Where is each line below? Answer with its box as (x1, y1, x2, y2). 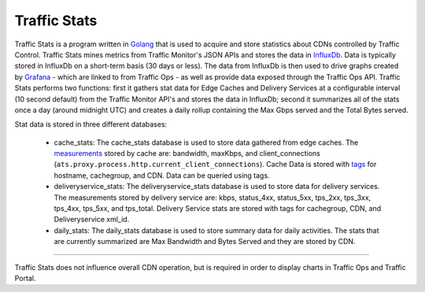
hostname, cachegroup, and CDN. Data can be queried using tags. (54, 170, 271, 180)
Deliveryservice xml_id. (54, 215, 130, 224)
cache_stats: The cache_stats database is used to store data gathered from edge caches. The (54, 138, 359, 147)
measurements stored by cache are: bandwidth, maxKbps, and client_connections (54, 149, 320, 158)
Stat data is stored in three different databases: (14, 120, 168, 129)
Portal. (14, 273, 36, 283)
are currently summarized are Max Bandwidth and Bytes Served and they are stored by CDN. (54, 237, 356, 246)
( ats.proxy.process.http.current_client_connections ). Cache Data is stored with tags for (54, 160, 377, 169)
